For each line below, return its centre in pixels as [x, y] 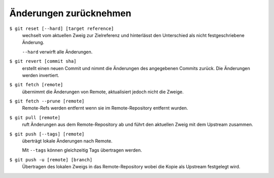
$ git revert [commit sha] [43, 61]
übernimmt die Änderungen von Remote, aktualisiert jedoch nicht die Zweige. [103, 92]
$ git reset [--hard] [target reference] [62, 28]
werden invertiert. [41, 75]
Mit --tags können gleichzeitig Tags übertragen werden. [82, 150]
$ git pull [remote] [35, 117]
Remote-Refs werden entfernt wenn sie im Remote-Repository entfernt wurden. [105, 108]
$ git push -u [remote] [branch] [51, 159]
